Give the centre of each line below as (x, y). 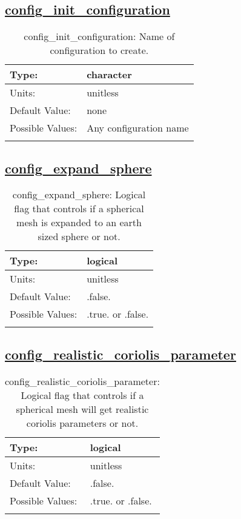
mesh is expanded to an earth (79, 223)
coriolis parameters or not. (82, 423)
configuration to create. (99, 50)
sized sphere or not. (79, 236)
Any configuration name (138, 128)
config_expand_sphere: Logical (79, 195)
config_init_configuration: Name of (99, 36)
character (109, 75)
